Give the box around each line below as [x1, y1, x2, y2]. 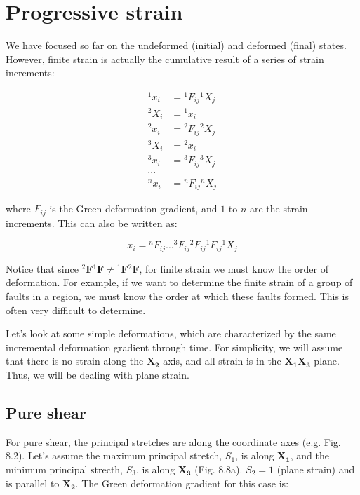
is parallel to [6, 475, 60, 490]
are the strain [249, 201, 308, 216]
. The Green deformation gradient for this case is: [75, 475, 289, 490]
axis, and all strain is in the [163, 353, 281, 368]
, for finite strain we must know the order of [139, 261, 328, 276]
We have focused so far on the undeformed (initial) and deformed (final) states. [6, 38, 347, 53]
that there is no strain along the [6, 353, 144, 368]
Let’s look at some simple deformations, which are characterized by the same [6, 326, 336, 341]
